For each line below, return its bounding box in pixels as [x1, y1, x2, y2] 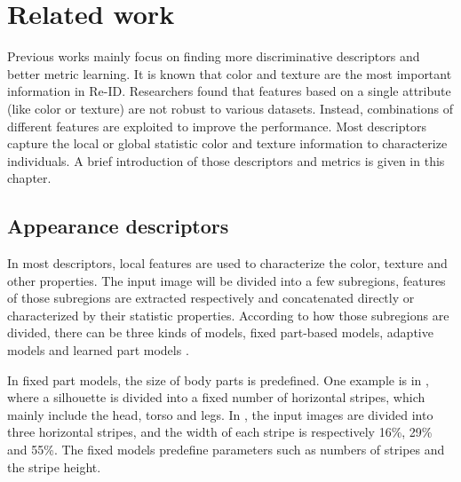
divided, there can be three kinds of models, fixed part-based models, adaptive [7, 323, 433, 342]
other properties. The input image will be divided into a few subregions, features [7, 271, 446, 289]
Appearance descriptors [7, 212, 229, 240]
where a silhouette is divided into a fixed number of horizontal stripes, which [7, 388, 425, 407]
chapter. [7, 169, 52, 187]
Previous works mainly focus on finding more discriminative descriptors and [7, 47, 420, 66]
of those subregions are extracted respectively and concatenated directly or [7, 288, 415, 307]
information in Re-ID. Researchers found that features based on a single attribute [7, 82, 451, 100]
